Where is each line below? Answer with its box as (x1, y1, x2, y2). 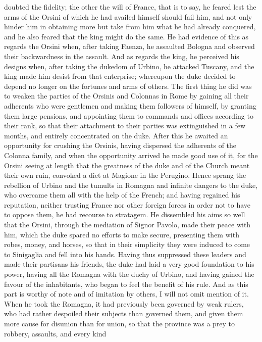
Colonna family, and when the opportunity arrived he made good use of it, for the (4, 150, 258, 160)
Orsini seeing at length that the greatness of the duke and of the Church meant (4, 160, 250, 170)
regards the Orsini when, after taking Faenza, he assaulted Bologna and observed (4, 41, 255, 52)
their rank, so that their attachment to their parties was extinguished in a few (4, 120, 246, 131)
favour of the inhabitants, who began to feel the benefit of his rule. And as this (4, 278, 248, 289)
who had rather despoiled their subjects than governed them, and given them (4, 308, 243, 319)
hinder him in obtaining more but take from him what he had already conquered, (4, 21, 256, 32)
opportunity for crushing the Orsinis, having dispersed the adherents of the (4, 140, 237, 151)
